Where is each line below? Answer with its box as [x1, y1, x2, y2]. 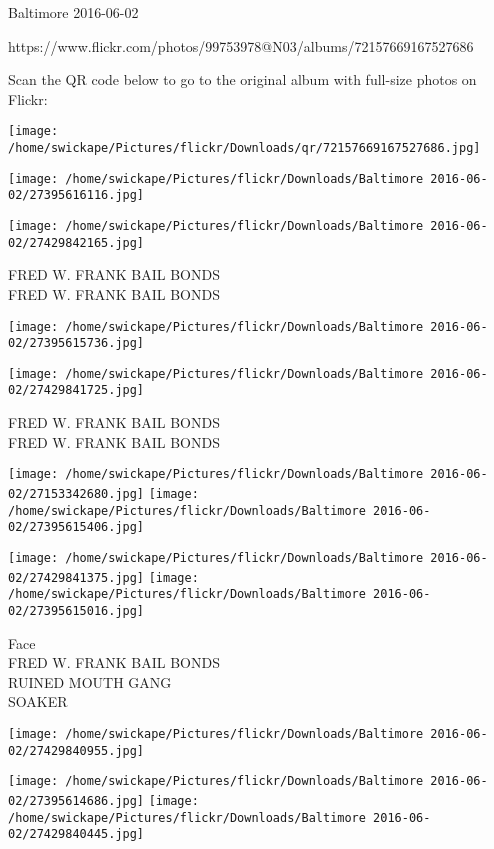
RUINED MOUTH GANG [8, 671, 172, 692]
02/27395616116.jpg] [8, 188, 145, 203]
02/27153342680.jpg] [8, 486, 145, 501]
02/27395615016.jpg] [8, 603, 145, 618]
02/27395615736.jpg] [8, 336, 145, 351]
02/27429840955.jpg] [8, 743, 145, 758]
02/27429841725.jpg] [8, 383, 145, 398]
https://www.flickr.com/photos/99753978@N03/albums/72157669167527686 [8, 35, 474, 56]
